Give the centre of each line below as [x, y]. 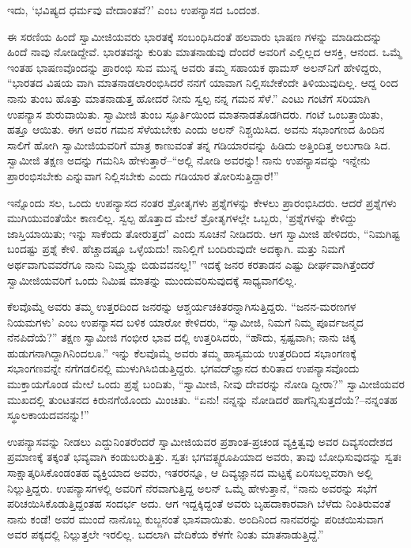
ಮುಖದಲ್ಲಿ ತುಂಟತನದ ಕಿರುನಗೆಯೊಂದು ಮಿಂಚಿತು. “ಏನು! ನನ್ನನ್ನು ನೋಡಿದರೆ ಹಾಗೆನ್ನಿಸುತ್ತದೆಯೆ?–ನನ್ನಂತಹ [202, 399]
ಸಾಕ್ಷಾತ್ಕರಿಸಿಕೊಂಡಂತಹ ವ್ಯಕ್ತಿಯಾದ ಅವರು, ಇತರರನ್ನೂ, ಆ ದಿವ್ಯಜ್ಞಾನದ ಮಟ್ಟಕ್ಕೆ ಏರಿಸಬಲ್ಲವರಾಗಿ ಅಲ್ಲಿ [190, 472]
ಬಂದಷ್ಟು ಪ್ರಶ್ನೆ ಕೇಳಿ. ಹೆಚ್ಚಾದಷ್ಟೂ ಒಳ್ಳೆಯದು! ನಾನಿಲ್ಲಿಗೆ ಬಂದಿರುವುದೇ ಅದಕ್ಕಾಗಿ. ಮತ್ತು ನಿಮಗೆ [176, 249]
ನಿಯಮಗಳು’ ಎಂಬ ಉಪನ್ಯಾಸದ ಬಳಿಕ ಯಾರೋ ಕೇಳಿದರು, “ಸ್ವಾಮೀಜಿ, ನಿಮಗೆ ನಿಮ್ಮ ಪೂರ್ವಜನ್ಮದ [185, 321]
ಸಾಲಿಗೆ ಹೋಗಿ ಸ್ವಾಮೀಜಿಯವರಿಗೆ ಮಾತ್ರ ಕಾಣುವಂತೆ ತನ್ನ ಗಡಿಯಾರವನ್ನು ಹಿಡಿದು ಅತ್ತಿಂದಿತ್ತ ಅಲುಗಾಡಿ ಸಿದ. [199, 144]
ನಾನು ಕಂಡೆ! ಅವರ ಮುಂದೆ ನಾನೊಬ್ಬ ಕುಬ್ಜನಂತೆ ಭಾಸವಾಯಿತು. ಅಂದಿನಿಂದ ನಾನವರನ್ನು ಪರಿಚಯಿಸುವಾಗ [195, 518]
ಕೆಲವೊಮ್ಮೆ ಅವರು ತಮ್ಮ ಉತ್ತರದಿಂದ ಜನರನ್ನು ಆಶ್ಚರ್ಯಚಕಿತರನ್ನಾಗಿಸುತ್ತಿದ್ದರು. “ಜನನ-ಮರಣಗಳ [182, 306]
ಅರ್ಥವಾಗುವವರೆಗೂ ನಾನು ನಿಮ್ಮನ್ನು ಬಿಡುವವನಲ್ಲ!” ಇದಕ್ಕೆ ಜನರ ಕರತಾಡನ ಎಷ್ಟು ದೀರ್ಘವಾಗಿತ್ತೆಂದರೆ [191, 264]
